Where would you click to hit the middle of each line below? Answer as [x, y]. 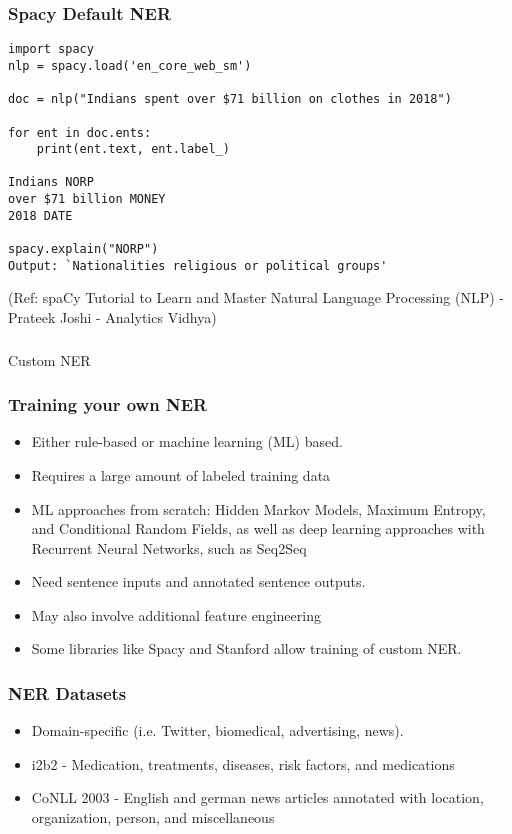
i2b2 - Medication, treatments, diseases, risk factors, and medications [243, 763]
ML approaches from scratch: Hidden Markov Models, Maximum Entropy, [258, 508]
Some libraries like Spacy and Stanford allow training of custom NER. [246, 648]
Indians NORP [51, 182]
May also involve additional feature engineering [176, 614]
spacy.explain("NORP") [83, 249]
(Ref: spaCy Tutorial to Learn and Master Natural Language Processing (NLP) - [256, 297]
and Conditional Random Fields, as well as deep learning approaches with [258, 528]
